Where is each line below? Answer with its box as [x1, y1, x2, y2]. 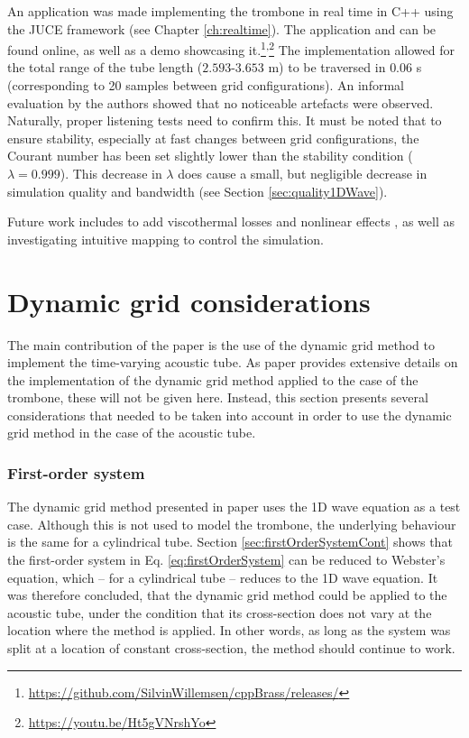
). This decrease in [60, 164, 162, 182]
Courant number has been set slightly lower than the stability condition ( [7, 146, 413, 165]
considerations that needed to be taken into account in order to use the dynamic [7, 405, 452, 424]
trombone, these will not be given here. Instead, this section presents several [7, 388, 428, 407]
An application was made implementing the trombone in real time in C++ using [7, 2, 454, 20]
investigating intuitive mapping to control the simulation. [7, 229, 325, 248]
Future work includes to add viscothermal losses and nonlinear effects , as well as [7, 212, 455, 231]
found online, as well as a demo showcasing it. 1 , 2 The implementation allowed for [7, 38, 455, 59]
